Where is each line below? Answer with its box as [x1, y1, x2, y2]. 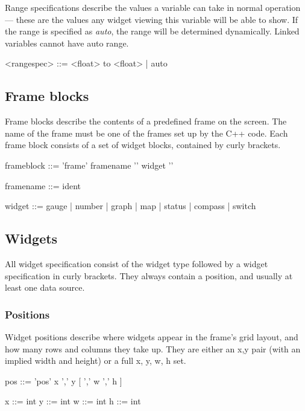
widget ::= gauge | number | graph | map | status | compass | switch [5, 199, 256, 212]
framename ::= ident [5, 179, 81, 192]
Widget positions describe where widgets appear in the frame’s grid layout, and [5, 330, 298, 343]
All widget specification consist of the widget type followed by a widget [5, 257, 268, 270]
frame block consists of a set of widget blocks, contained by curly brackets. [5, 138, 281, 151]
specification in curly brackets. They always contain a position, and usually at [5, 269, 293, 282]
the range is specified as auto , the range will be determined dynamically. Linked [5, 25, 300, 37]
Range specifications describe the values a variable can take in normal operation [5, 1, 301, 13]
